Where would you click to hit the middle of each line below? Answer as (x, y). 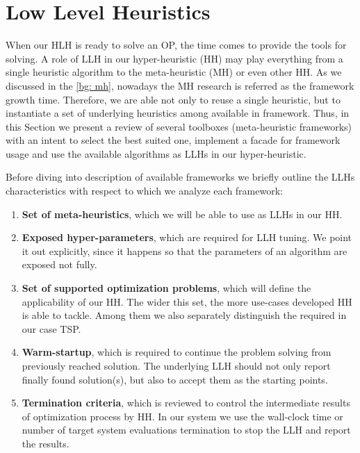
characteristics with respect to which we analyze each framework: (144, 191)
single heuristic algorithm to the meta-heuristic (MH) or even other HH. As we (174, 72)
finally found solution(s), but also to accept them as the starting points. (175, 379)
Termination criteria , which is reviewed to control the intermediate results (186, 403)
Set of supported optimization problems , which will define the (166, 288)
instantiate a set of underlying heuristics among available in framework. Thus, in (178, 113)
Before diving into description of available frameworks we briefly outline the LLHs (180, 177)
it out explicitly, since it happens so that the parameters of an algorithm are (185, 250)
